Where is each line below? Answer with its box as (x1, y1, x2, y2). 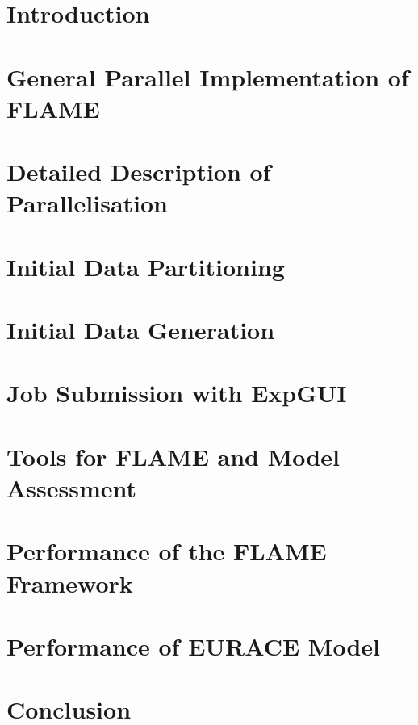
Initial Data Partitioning (6, 249, 285, 283)
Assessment (6, 471, 137, 504)
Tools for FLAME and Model (6, 439, 340, 472)
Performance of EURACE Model (6, 629, 381, 662)
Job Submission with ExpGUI (6, 376, 347, 409)
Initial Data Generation (6, 313, 275, 346)
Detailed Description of (6, 155, 271, 188)
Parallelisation (6, 186, 168, 220)
